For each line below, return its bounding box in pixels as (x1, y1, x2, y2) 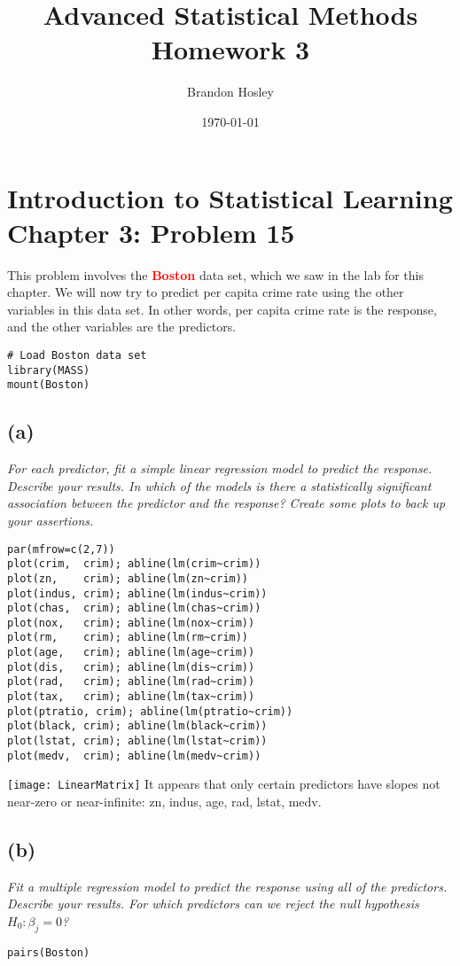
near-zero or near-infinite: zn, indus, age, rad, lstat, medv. (7, 792, 322, 811)
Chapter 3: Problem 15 (7, 214, 295, 250)
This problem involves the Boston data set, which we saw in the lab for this (7, 265, 424, 284)
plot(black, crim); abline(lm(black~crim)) (7, 720, 268, 733)
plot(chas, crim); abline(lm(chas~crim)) (7, 602, 261, 615)
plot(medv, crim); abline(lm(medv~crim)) (7, 749, 261, 762)
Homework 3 (151, 31, 310, 67)
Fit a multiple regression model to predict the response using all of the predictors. (7, 876, 448, 895)
